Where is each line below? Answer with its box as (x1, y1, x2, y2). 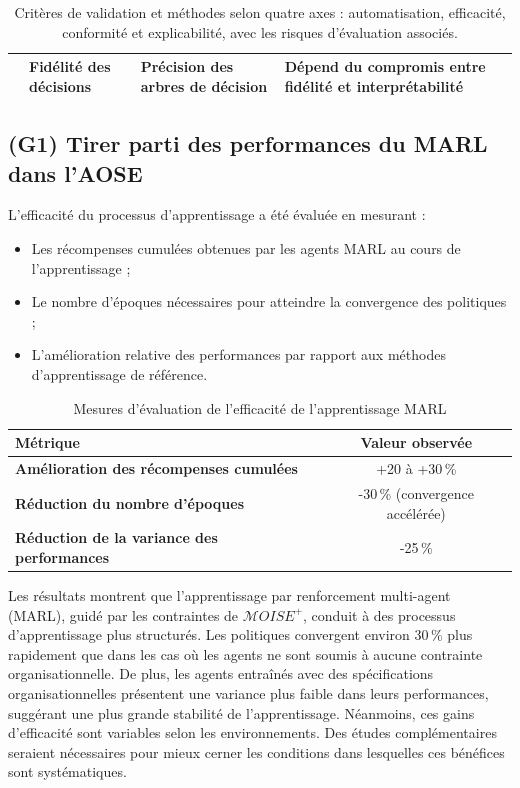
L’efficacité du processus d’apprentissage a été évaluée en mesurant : (8, 204, 426, 225)
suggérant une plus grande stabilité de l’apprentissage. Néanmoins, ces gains (8, 702, 475, 723)
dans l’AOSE (8, 157, 143, 188)
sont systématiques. (8, 761, 127, 782)
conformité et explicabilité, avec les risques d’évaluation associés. (62, 21, 458, 42)
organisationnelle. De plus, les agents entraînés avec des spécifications (8, 663, 434, 684)
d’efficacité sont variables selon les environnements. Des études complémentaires (8, 722, 497, 743)
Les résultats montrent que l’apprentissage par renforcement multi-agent (8, 585, 451, 606)
